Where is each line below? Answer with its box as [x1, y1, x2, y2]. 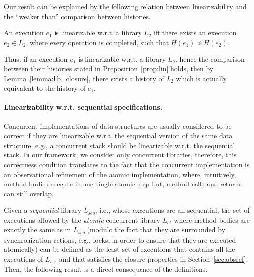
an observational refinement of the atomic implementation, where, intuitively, [4, 169, 236, 179]
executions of [4, 253, 43, 264]
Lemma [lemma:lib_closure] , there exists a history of [4, 73, 164, 83]
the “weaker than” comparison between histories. [4, 11, 151, 21]
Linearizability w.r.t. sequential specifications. [4, 102, 163, 112]
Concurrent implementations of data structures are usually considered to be [4, 121, 232, 131]
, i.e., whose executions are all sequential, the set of [95, 205, 250, 215]
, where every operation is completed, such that [26, 37, 169, 47]
